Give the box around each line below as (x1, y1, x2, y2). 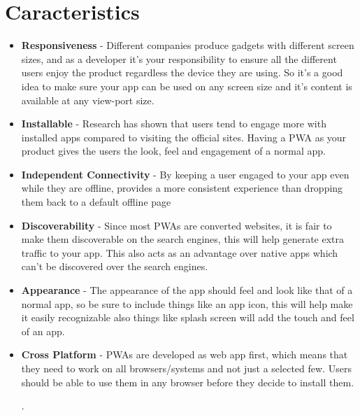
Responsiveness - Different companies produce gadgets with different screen (21, 38, 354, 52)
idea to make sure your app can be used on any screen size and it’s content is (21, 78, 352, 93)
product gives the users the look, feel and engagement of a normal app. (21, 143, 326, 158)
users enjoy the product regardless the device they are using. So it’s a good (21, 65, 343, 80)
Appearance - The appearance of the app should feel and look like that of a (21, 283, 353, 297)
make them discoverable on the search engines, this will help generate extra (21, 232, 345, 246)
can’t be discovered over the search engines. (21, 259, 208, 274)
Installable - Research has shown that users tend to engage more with (21, 116, 326, 131)
